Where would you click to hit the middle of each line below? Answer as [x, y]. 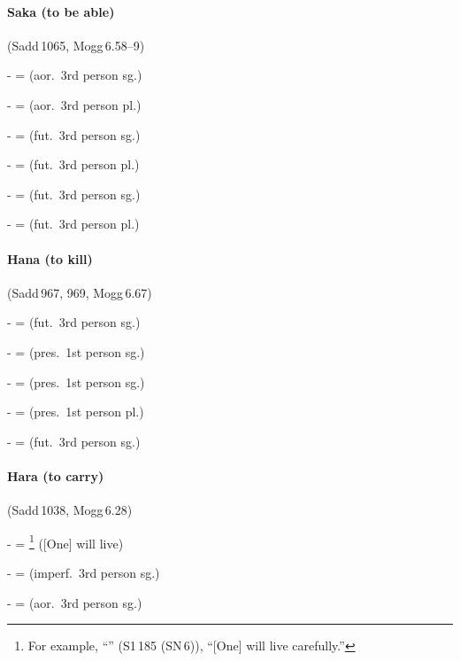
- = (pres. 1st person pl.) [76, 412]
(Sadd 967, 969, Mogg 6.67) [80, 292]
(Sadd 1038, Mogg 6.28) [70, 510]
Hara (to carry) [56, 475]
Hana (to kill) [50, 258]
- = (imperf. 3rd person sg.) [84, 572]
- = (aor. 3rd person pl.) [74, 104]
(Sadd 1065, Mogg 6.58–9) [76, 45]
